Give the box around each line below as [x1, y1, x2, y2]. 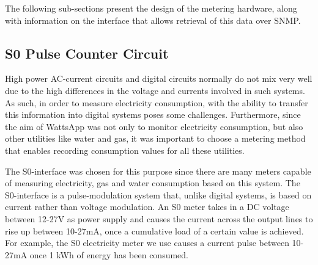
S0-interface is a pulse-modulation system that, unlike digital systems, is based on [5, 188, 312, 201]
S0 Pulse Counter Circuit [5, 43, 169, 62]
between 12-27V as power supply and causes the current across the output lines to [5, 212, 313, 225]
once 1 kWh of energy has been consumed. [29, 248, 189, 261]
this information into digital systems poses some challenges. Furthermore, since [5, 108, 301, 121]
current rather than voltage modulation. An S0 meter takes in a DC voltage [5, 200, 289, 213]
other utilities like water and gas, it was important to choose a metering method [5, 132, 306, 145]
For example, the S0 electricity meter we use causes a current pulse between [5, 236, 289, 249]
